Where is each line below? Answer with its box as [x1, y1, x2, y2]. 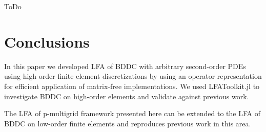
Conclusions [4, 31, 90, 52]
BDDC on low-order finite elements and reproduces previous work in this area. [4, 118, 251, 128]
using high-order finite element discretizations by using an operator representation [4, 71, 262, 81]
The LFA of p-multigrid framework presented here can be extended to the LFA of [4, 108, 260, 119]
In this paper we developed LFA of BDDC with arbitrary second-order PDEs [4, 60, 246, 71]
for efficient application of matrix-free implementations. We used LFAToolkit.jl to [4, 80, 260, 91]
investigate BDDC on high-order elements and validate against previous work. [4, 91, 249, 101]
